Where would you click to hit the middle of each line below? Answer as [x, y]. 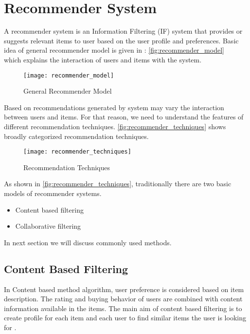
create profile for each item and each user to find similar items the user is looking [125, 318]
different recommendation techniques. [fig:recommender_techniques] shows [115, 126]
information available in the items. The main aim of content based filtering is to [123, 308]
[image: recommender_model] [69, 75]
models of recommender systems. [53, 193]
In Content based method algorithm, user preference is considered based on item [124, 289]
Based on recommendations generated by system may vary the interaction [114, 107]
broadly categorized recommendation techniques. [76, 136]
